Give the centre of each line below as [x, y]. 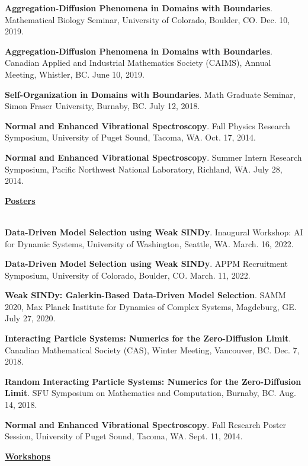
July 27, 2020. [30, 318]
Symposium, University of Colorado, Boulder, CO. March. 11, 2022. [128, 275]
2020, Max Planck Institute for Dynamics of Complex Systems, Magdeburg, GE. [151, 306]
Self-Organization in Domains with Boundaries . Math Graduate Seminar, [150, 94]
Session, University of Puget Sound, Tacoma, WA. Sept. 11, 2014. [124, 436]
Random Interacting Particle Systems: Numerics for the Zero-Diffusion [153, 381]
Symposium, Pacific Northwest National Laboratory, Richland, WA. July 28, [144, 169]
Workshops [28, 456]
